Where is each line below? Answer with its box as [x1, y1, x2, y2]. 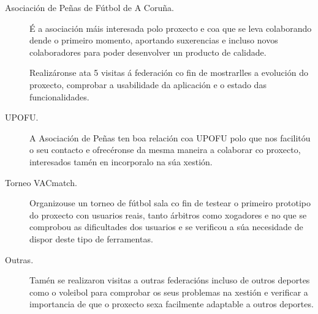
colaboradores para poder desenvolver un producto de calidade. [29, 45, 267, 58]
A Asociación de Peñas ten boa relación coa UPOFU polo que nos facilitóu [29, 131, 311, 144]
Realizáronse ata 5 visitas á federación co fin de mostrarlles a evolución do [29, 66, 308, 79]
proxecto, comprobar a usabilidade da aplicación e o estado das [29, 78, 267, 91]
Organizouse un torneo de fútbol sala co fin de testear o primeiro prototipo [29, 196, 311, 209]
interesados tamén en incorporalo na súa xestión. [29, 155, 213, 168]
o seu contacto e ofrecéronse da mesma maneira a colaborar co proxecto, [29, 143, 301, 156]
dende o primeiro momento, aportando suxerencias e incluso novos [29, 34, 278, 47]
